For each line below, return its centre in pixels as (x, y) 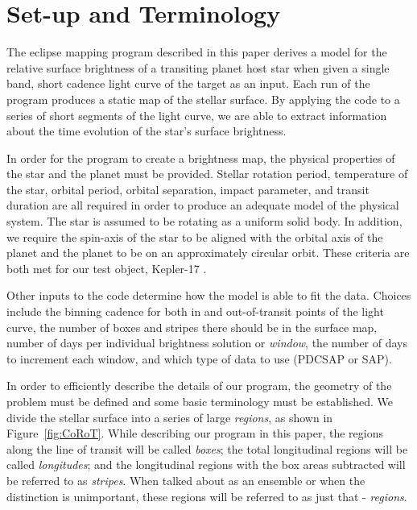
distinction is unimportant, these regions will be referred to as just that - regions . (207, 496)
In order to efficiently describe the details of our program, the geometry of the (199, 386)
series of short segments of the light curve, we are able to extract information (197, 115)
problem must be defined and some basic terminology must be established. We (200, 401)
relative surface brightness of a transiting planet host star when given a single (198, 67)
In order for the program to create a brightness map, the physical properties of (201, 158)
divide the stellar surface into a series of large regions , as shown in (170, 417)
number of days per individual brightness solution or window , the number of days (207, 343)
